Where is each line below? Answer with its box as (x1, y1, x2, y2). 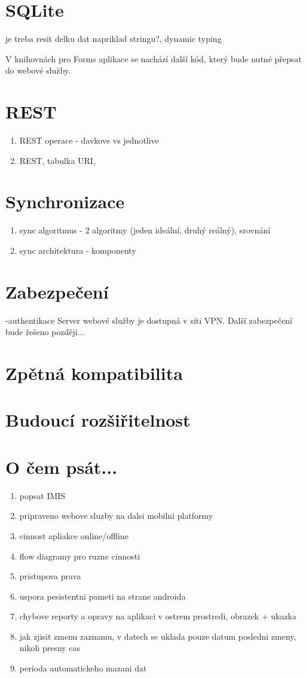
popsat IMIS (19, 489, 66, 501)
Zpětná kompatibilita (5, 361, 183, 385)
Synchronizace (5, 189, 125, 214)
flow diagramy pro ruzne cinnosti (19, 549, 140, 562)
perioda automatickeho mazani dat (19, 662, 147, 674)
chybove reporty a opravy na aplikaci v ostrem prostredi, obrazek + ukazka (19, 610, 297, 622)
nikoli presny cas (19, 641, 81, 654)
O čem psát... (5, 454, 118, 479)
